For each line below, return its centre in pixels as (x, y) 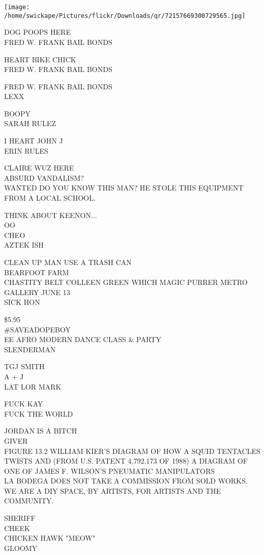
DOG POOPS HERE (38, 32)
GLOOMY (21, 548)
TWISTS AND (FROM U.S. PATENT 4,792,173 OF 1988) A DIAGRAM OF (126, 461)
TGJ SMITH (25, 366)
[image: (17, 7)
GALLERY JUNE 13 (37, 292)
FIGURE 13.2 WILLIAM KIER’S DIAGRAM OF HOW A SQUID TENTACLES (132, 451)
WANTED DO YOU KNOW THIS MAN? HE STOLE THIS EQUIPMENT (124, 188)
